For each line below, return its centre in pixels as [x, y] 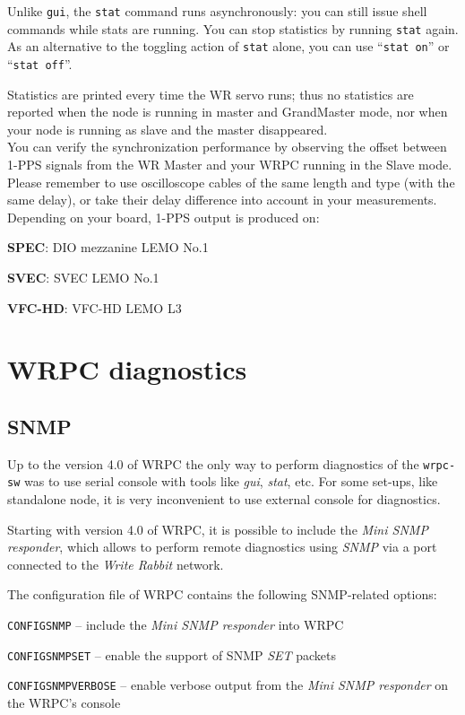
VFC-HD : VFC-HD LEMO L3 [95, 307]
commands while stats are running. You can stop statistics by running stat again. [233, 28]
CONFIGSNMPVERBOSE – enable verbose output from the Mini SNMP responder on [228, 685]
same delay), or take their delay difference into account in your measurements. [222, 200]
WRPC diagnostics [127, 369]
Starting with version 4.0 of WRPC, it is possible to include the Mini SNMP [218, 529]
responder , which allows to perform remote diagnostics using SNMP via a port [222, 547]
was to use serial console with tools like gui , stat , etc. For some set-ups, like [231, 481]
